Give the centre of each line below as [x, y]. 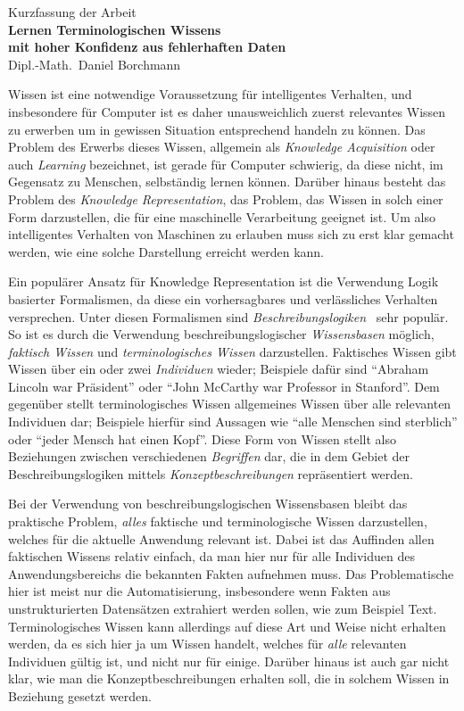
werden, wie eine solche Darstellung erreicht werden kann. [166, 251]
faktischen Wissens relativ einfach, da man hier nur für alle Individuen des [211, 556]
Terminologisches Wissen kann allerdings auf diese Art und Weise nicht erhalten [227, 626]
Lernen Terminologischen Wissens [115, 29]
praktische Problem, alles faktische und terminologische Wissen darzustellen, [218, 521]
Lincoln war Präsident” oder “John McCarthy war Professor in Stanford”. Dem [224, 386]
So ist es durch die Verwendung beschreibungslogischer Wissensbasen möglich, [221, 334]
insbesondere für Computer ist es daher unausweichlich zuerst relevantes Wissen [227, 111]
